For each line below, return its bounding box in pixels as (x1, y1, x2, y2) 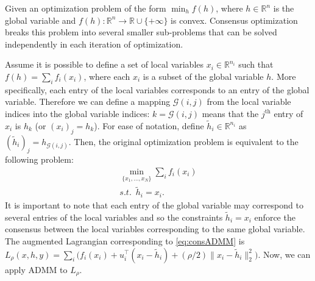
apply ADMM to (5, 263, 68, 276)
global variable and (5, 13, 76, 26)
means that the (202, 107, 259, 119)
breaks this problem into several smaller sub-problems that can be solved (5, 26, 277, 38)
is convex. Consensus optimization (171, 13, 298, 26)
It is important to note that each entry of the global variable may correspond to (5, 198, 303, 211)
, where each (83, 69, 130, 82)
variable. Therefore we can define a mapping (5, 95, 171, 108)
